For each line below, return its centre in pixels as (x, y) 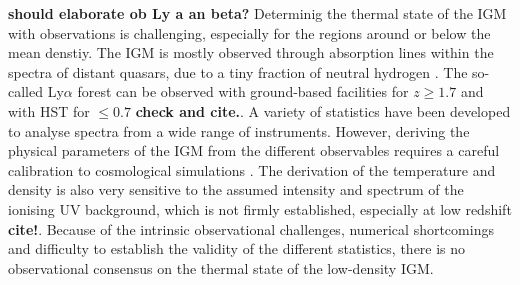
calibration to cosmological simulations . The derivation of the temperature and (252, 169)
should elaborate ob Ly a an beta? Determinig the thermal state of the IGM (257, 13)
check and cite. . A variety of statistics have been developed (323, 110)
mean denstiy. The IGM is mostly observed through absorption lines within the (251, 52)
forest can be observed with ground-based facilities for (243, 91)
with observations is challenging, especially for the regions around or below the (249, 32)
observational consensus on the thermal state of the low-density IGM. (221, 267)
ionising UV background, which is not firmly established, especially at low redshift (260, 208)
